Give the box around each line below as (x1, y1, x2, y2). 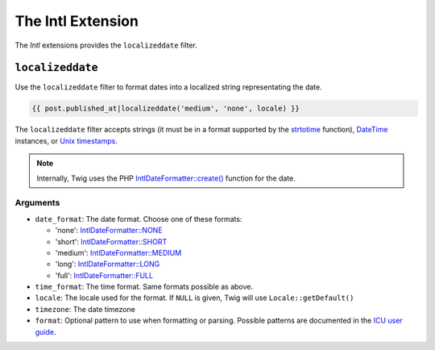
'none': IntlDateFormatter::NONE (55, 226, 163, 235)
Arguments (14, 198, 60, 209)
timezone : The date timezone (35, 304, 136, 314)
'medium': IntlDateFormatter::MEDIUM (55, 248, 182, 257)
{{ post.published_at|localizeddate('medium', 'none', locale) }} (31, 104, 300, 113)
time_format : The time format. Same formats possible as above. (35, 282, 254, 292)
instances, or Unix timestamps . (14, 135, 118, 145)
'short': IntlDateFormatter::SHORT (55, 236, 168, 246)
